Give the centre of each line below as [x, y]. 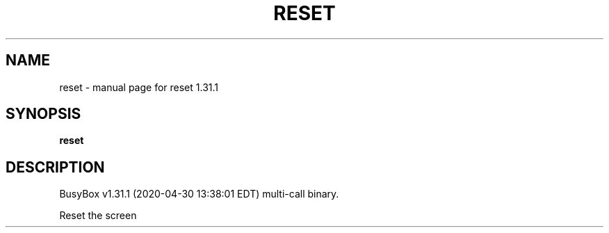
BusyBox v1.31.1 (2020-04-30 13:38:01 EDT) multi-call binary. [199, 194]
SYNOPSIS [43, 114]
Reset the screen [98, 216]
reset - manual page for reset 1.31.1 [139, 87]
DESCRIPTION [55, 167]
